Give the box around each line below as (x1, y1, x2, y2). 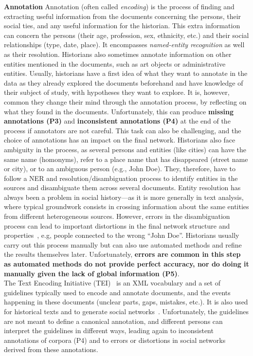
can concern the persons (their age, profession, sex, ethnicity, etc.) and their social (4, 30, 249, 40)
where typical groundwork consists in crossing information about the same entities (4, 201, 249, 212)
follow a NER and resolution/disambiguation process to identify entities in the (4, 173, 238, 183)
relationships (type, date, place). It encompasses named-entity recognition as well (4, 39, 245, 50)
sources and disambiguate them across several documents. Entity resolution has (4, 182, 241, 193)
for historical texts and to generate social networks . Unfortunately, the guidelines (4, 306, 249, 316)
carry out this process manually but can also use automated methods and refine (4, 239, 242, 249)
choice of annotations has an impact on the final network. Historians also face (4, 135, 235, 145)
